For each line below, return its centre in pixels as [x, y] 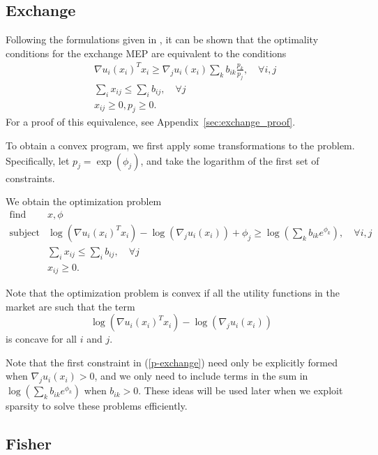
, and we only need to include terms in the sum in [201, 376]
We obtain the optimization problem [84, 201]
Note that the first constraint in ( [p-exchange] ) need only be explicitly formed [172, 362]
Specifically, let [38, 160]
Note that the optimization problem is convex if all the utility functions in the [173, 293]
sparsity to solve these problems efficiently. [97, 406]
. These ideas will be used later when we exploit [241, 390]
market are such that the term [70, 306]
